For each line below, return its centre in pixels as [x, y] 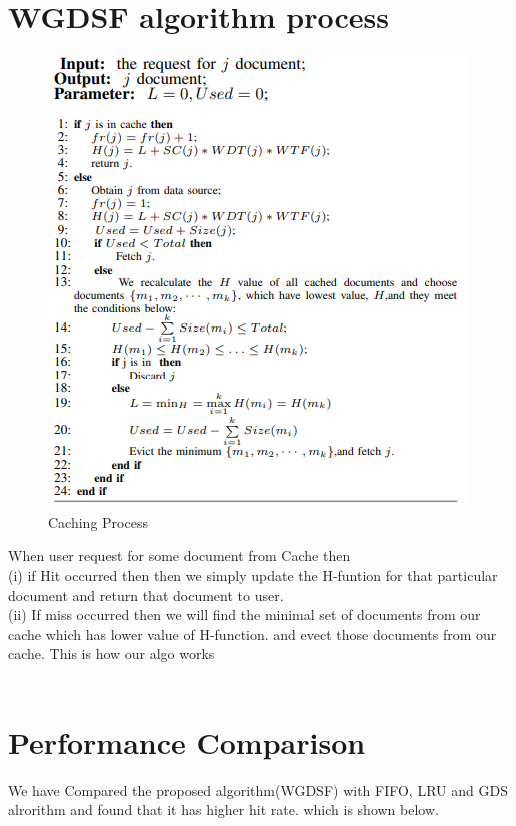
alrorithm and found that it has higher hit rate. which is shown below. [223, 809]
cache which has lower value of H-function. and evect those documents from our [252, 633]
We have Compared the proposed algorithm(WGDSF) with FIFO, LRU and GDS [258, 789]
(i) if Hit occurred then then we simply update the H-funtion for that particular [253, 574]
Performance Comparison [187, 741]
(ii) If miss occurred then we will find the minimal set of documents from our [244, 614]
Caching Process [98, 521]
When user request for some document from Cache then [179, 555]
